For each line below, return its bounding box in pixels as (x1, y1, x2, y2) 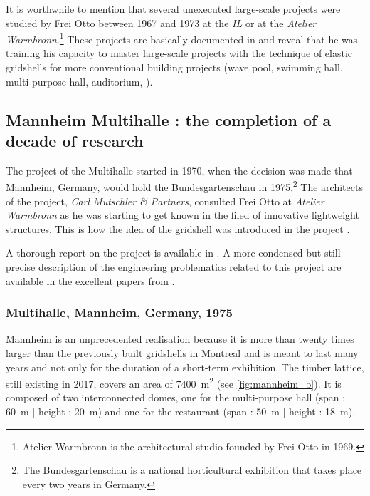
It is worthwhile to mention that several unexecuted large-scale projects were (6, 1, 341, 16)
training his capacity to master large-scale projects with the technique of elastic (6, 46, 353, 61)
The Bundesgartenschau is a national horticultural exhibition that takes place (22, 463, 362, 477)
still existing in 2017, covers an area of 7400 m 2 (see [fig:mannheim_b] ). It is (6, 374, 342, 391)
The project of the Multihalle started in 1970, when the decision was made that (6, 162, 353, 177)
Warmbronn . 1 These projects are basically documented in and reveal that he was (6, 30, 358, 46)
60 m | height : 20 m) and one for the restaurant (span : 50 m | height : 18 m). (6, 404, 356, 419)
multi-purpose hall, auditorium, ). (6, 73, 153, 88)
